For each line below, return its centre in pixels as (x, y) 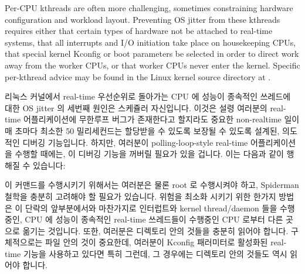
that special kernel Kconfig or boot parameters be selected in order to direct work (152, 54)
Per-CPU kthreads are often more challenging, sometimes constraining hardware (149, 8)
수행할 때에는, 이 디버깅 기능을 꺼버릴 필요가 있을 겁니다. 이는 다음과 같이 (149, 154)
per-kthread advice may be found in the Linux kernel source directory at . (138, 76)
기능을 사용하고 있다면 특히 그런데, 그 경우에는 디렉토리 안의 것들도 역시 (155, 253)
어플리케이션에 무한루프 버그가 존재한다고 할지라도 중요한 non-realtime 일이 (161, 119)
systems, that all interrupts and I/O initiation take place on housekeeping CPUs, (150, 42)
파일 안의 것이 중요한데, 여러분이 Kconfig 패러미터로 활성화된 (157, 242)
